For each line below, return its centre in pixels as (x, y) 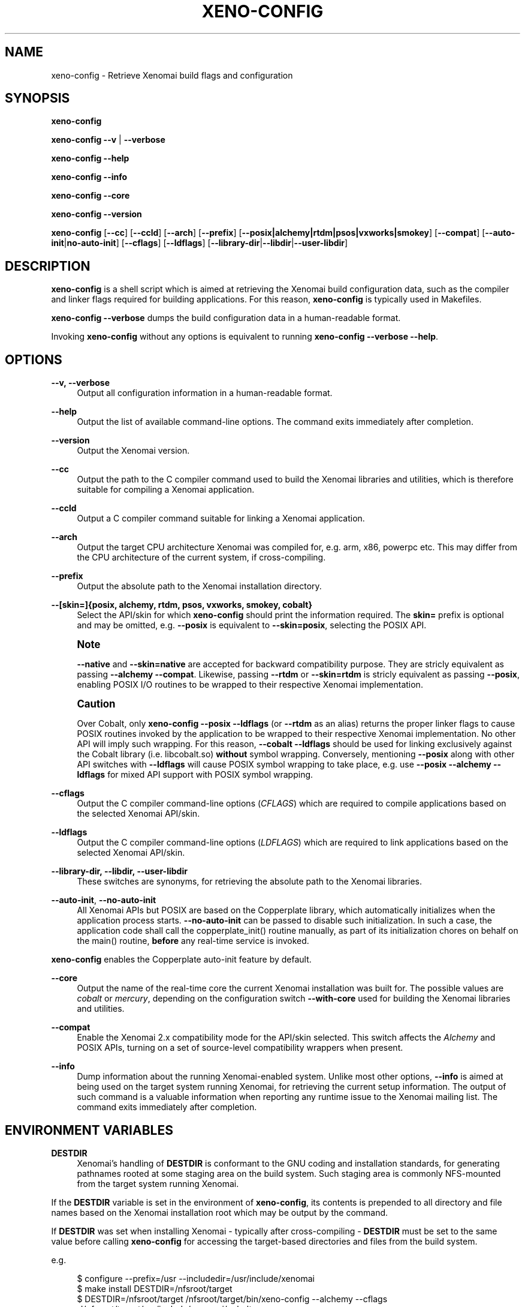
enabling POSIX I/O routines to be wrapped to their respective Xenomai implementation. (250, 685)
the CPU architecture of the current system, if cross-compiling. (201, 557)
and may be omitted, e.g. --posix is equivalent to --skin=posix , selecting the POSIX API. (252, 625)
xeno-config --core (90, 196)
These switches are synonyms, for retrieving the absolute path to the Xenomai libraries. (249, 882)
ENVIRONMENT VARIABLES (89, 1130)
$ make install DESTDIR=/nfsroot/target (155, 1288)
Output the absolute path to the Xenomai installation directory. (199, 586)
